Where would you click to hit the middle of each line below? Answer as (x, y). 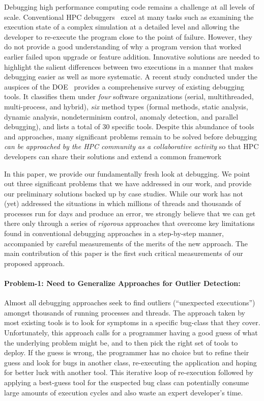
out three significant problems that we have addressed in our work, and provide (128, 183)
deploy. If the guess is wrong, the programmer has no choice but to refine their (127, 352)
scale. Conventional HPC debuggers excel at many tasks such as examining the (129, 17)
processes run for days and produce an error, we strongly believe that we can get (130, 213)
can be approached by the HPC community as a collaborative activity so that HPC (131, 146)
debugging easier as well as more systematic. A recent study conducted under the (131, 77)
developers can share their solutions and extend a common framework (113, 156)
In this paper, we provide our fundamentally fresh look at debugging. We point (127, 173)
